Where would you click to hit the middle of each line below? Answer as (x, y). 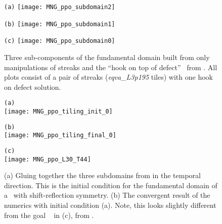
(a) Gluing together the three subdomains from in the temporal (102, 175)
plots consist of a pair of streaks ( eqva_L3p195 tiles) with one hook (108, 77)
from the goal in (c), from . (49, 215)
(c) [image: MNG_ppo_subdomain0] (60, 41)
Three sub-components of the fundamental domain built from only (107, 57)
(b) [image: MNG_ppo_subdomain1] (60, 24)
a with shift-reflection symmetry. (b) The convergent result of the (107, 195)
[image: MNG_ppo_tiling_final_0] (60, 135)
